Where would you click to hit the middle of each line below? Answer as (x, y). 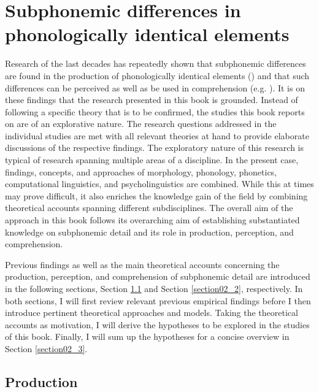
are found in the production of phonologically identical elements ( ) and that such (157, 75)
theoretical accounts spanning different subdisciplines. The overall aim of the (149, 208)
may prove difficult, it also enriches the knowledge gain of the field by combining (156, 195)
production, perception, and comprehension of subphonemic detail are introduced (158, 276)
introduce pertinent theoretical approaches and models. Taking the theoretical (152, 313)
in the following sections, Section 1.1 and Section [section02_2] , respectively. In (154, 288)
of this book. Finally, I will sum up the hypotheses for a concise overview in (147, 336)
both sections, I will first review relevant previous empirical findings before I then (158, 300)
